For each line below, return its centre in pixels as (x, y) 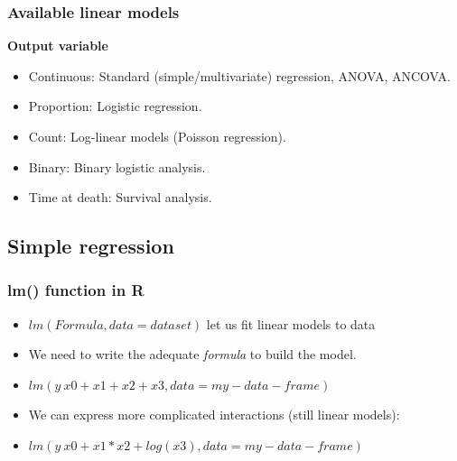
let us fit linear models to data (291, 323)
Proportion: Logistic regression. (115, 106)
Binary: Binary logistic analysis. (117, 166)
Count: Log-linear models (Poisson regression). (157, 136)
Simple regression (91, 246)
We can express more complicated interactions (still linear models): (214, 414)
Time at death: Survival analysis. (120, 197)
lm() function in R (76, 290)
